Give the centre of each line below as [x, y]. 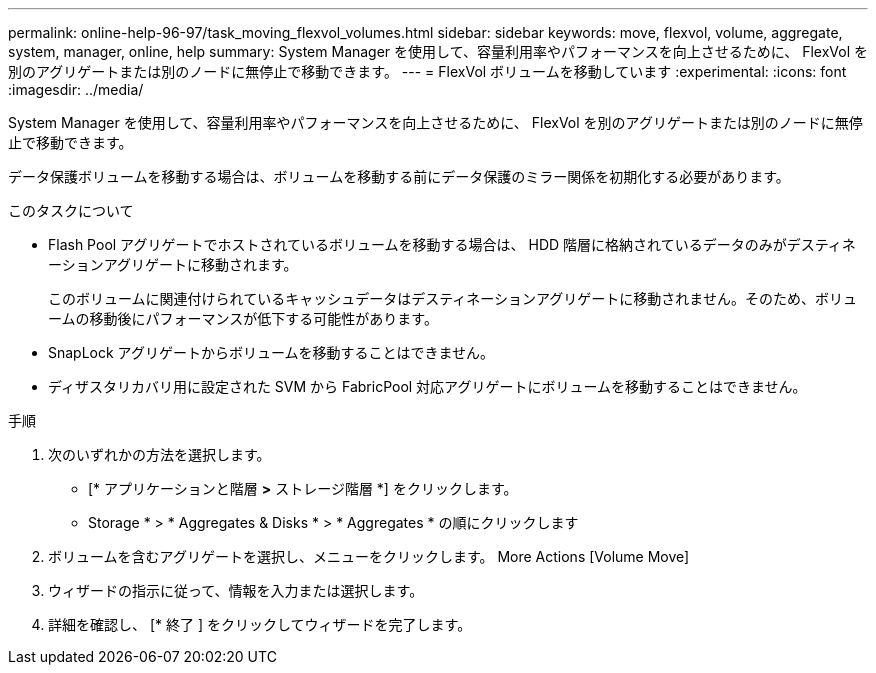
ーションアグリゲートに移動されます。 [173, 264]
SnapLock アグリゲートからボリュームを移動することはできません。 [271, 352]
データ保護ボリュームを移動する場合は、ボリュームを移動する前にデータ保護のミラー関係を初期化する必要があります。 [399, 176]
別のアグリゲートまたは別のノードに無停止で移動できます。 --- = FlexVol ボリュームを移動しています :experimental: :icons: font [427, 71]
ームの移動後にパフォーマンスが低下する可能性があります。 [243, 318]
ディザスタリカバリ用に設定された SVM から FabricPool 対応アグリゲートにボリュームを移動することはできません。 [427, 386]
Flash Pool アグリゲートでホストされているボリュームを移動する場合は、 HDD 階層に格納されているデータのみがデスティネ [452, 244]
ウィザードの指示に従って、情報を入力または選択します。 [236, 590]
